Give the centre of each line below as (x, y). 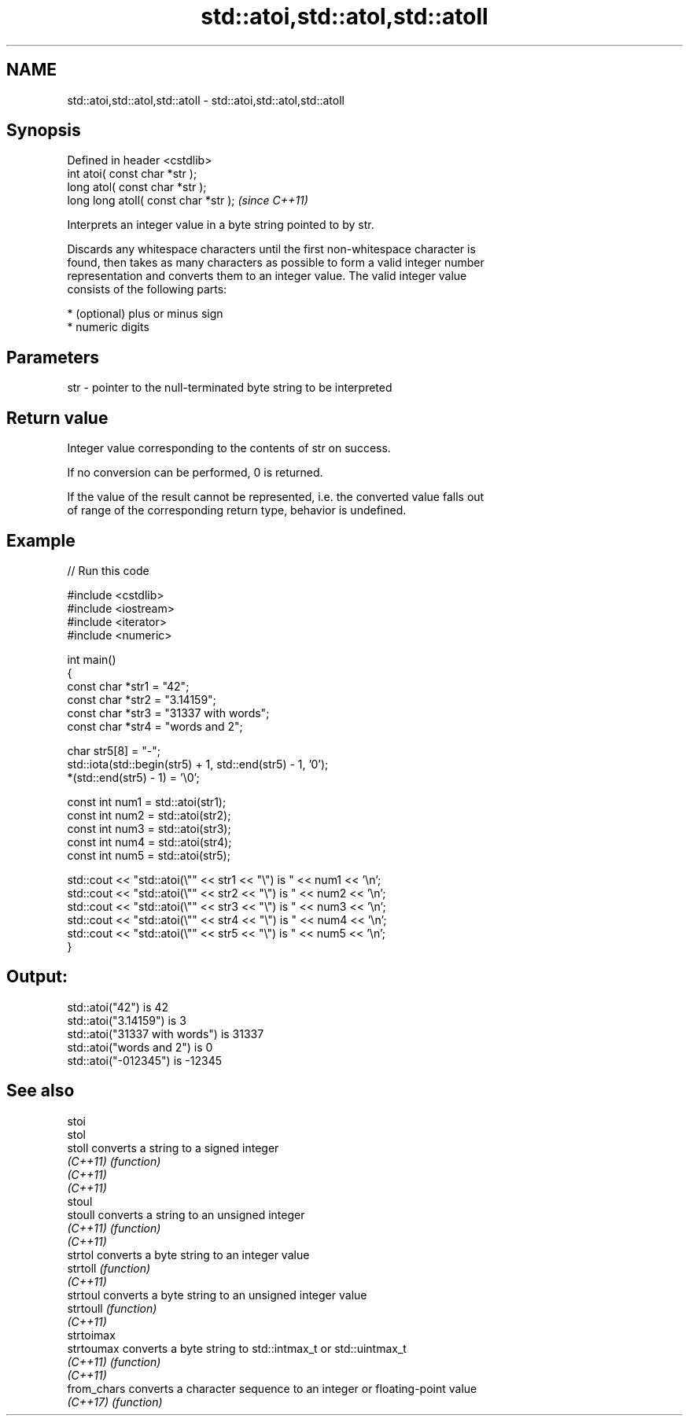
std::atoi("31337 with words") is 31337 (166, 1033)
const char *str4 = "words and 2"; (155, 726)
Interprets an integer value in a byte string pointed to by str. (221, 225)
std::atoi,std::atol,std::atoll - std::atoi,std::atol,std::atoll (206, 100)
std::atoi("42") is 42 (118, 1007)
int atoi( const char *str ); (132, 174)
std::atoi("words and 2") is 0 (140, 1047)
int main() (92, 659)
